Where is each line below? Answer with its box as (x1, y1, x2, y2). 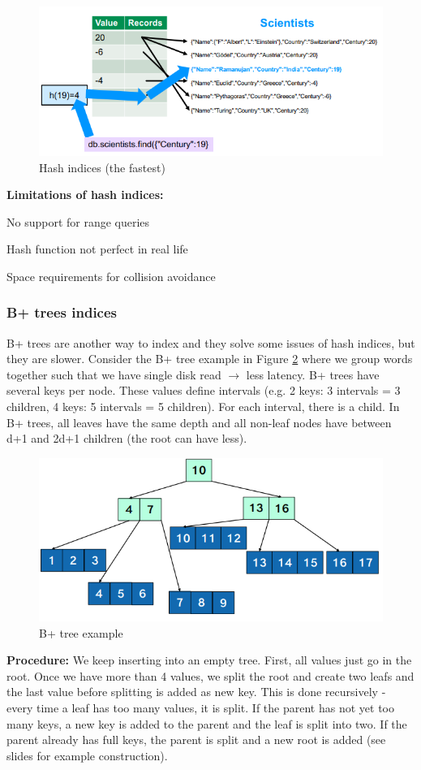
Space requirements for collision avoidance (6, 267, 216, 284)
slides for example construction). (6, 746, 168, 764)
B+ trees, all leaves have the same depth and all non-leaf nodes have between (6, 413, 392, 430)
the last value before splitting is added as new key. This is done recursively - (6, 683, 386, 700)
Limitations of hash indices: (6, 186, 164, 203)
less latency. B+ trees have (246, 366, 380, 383)
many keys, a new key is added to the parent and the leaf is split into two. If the (6, 715, 407, 732)
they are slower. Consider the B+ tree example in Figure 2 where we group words (6, 350, 413, 367)
